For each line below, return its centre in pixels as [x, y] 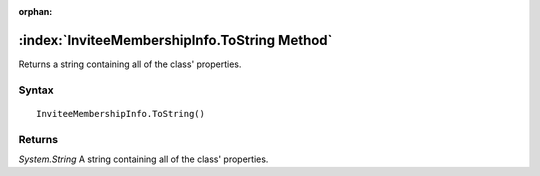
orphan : [35, 11]
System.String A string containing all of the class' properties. [143, 159]
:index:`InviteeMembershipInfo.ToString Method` [175, 40]
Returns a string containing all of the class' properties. [130, 64]
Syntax [36, 90]
